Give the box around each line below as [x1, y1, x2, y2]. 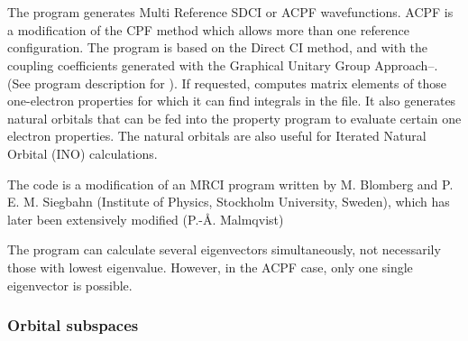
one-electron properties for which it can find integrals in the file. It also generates [7, 91, 456, 110]
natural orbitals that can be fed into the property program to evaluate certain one [7, 108, 462, 127]
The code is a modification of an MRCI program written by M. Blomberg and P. [7, 174, 454, 193]
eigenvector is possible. [7, 275, 133, 294]
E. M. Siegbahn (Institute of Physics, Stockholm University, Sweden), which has [7, 192, 450, 211]
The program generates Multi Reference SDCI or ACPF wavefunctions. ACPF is [7, 3, 454, 22]
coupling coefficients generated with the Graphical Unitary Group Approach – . [7, 55, 438, 74]
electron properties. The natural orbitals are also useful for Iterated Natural [7, 126, 427, 145]
